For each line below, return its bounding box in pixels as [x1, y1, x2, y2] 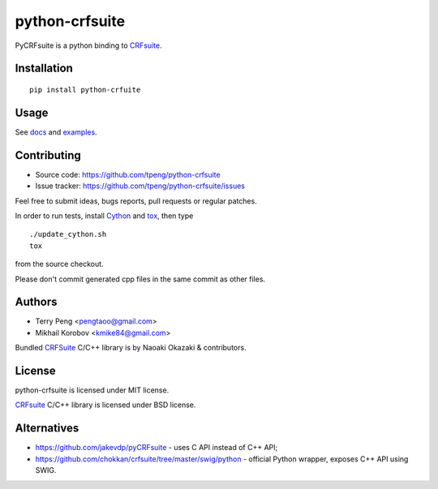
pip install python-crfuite [29, 85, 141, 94]
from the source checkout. [15, 260, 105, 269]
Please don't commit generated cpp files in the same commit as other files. [15, 274, 266, 284]
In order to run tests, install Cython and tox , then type [15, 211, 194, 221]
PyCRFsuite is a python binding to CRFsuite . [15, 41, 162, 50]
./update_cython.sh [29, 229, 107, 239]
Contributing [15, 148, 81, 162]
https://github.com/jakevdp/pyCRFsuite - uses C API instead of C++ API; [35, 443, 278, 453]
